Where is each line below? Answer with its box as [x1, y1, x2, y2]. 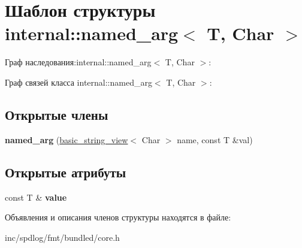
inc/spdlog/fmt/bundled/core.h [5, 231, 120, 243]
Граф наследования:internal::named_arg [5, 56, 152, 68]
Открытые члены [5, 105, 108, 123]
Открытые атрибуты [5, 162, 126, 181]
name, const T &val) [177, 133, 253, 146]
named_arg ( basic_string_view [5, 133, 128, 146]
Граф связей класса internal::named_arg [5, 75, 152, 88]
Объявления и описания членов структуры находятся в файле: [5, 211, 231, 223]
